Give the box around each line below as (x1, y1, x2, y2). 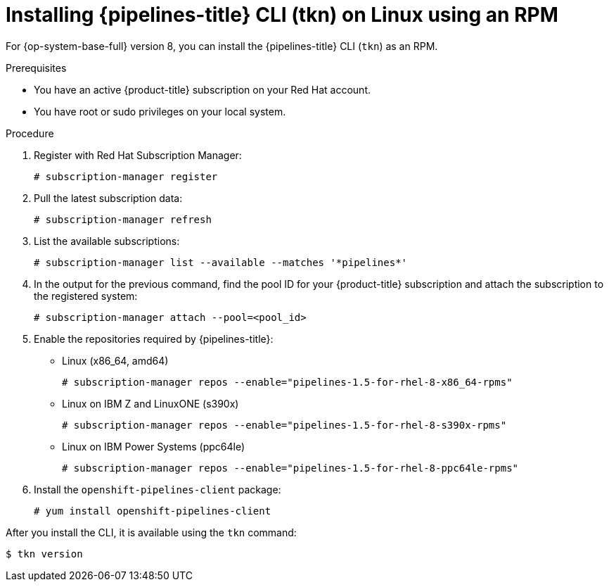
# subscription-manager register (34, 170, 218, 182)
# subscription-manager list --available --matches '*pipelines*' (34, 256, 408, 268)
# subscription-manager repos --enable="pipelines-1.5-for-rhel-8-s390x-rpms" (62, 419, 507, 431)
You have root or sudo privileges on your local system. (34, 105, 286, 118)
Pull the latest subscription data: (34, 191, 183, 204)
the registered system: (34, 289, 138, 302)
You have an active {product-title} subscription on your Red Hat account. (34, 83, 371, 96)
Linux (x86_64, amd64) (62, 354, 169, 367)
